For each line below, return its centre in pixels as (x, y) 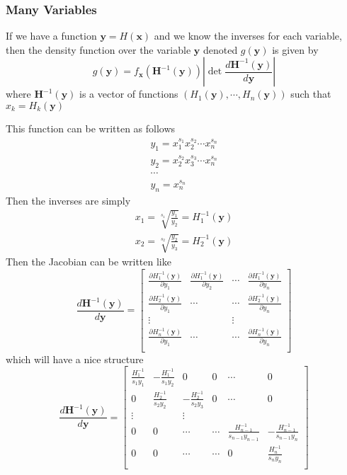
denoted (220, 49)
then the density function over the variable (98, 49)
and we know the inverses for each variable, (248, 36)
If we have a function (51, 36)
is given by (295, 49)
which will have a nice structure (75, 359)
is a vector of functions (129, 94)
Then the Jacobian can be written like (89, 262)
